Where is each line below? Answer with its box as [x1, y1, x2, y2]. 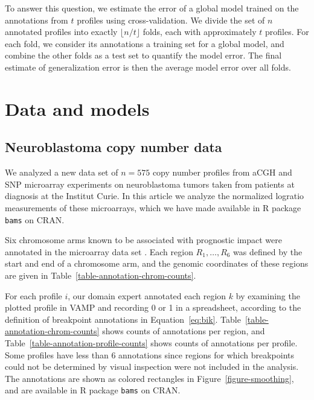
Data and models [5, 96, 150, 121]
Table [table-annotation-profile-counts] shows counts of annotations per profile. [5, 336, 298, 349]
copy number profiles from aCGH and [152, 166, 292, 179]
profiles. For [265, 25, 309, 38]
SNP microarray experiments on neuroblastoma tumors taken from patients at [5, 177, 295, 190]
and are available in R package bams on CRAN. [5, 384, 181, 396]
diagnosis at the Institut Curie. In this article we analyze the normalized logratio [5, 189, 304, 202]
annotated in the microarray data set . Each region [5, 245, 193, 258]
